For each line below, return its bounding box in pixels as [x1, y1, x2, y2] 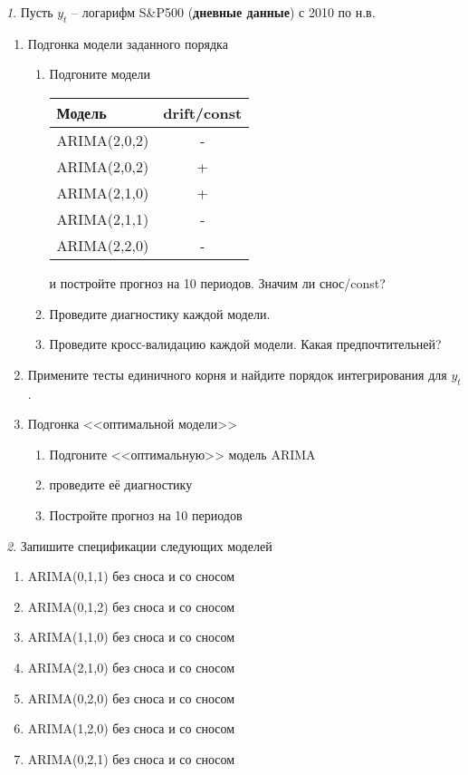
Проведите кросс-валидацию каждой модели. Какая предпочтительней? [49, 334, 442, 354]
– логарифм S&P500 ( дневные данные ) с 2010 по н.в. [72, 3, 376, 21]
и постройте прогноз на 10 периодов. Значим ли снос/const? [49, 273, 386, 292]
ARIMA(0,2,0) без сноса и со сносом [27, 688, 235, 707]
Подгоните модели [49, 64, 151, 83]
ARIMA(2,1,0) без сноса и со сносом [27, 657, 235, 676]
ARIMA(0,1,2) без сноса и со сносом [27, 596, 235, 615]
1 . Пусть [6, 3, 53, 21]
